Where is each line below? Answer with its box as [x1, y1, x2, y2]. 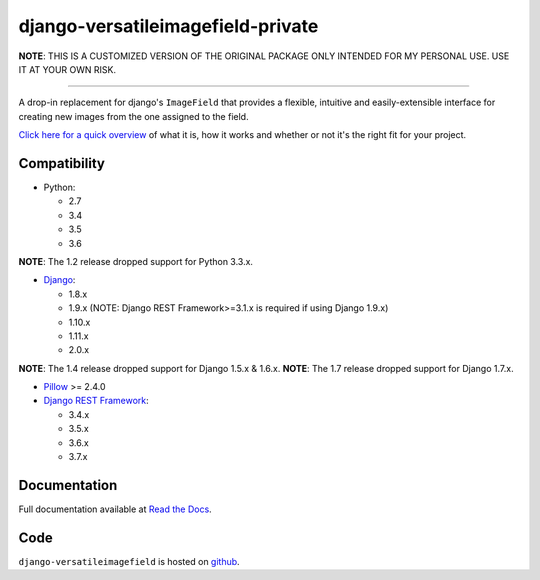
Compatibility [18, 155, 105, 172]
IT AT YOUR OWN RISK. [18, 63, 117, 75]
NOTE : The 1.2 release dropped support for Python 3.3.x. [18, 255, 254, 267]
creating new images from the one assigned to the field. [18, 110, 249, 122]
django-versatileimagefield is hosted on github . [18, 555, 240, 567]
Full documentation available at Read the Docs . [18, 503, 212, 515]
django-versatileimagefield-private [18, 15, 319, 37]
